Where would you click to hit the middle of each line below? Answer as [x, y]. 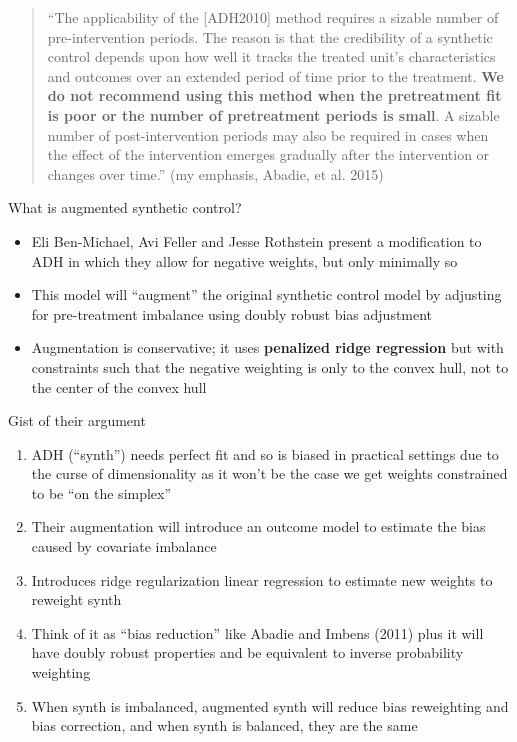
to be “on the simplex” [101, 492]
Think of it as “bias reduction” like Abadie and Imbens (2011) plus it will [257, 632]
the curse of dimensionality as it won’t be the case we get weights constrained [269, 473]
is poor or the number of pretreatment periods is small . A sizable [273, 114]
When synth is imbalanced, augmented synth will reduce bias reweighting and [270, 705]
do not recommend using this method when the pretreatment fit [274, 95]
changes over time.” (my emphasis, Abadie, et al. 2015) [215, 173]
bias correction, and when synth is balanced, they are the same [224, 725]
